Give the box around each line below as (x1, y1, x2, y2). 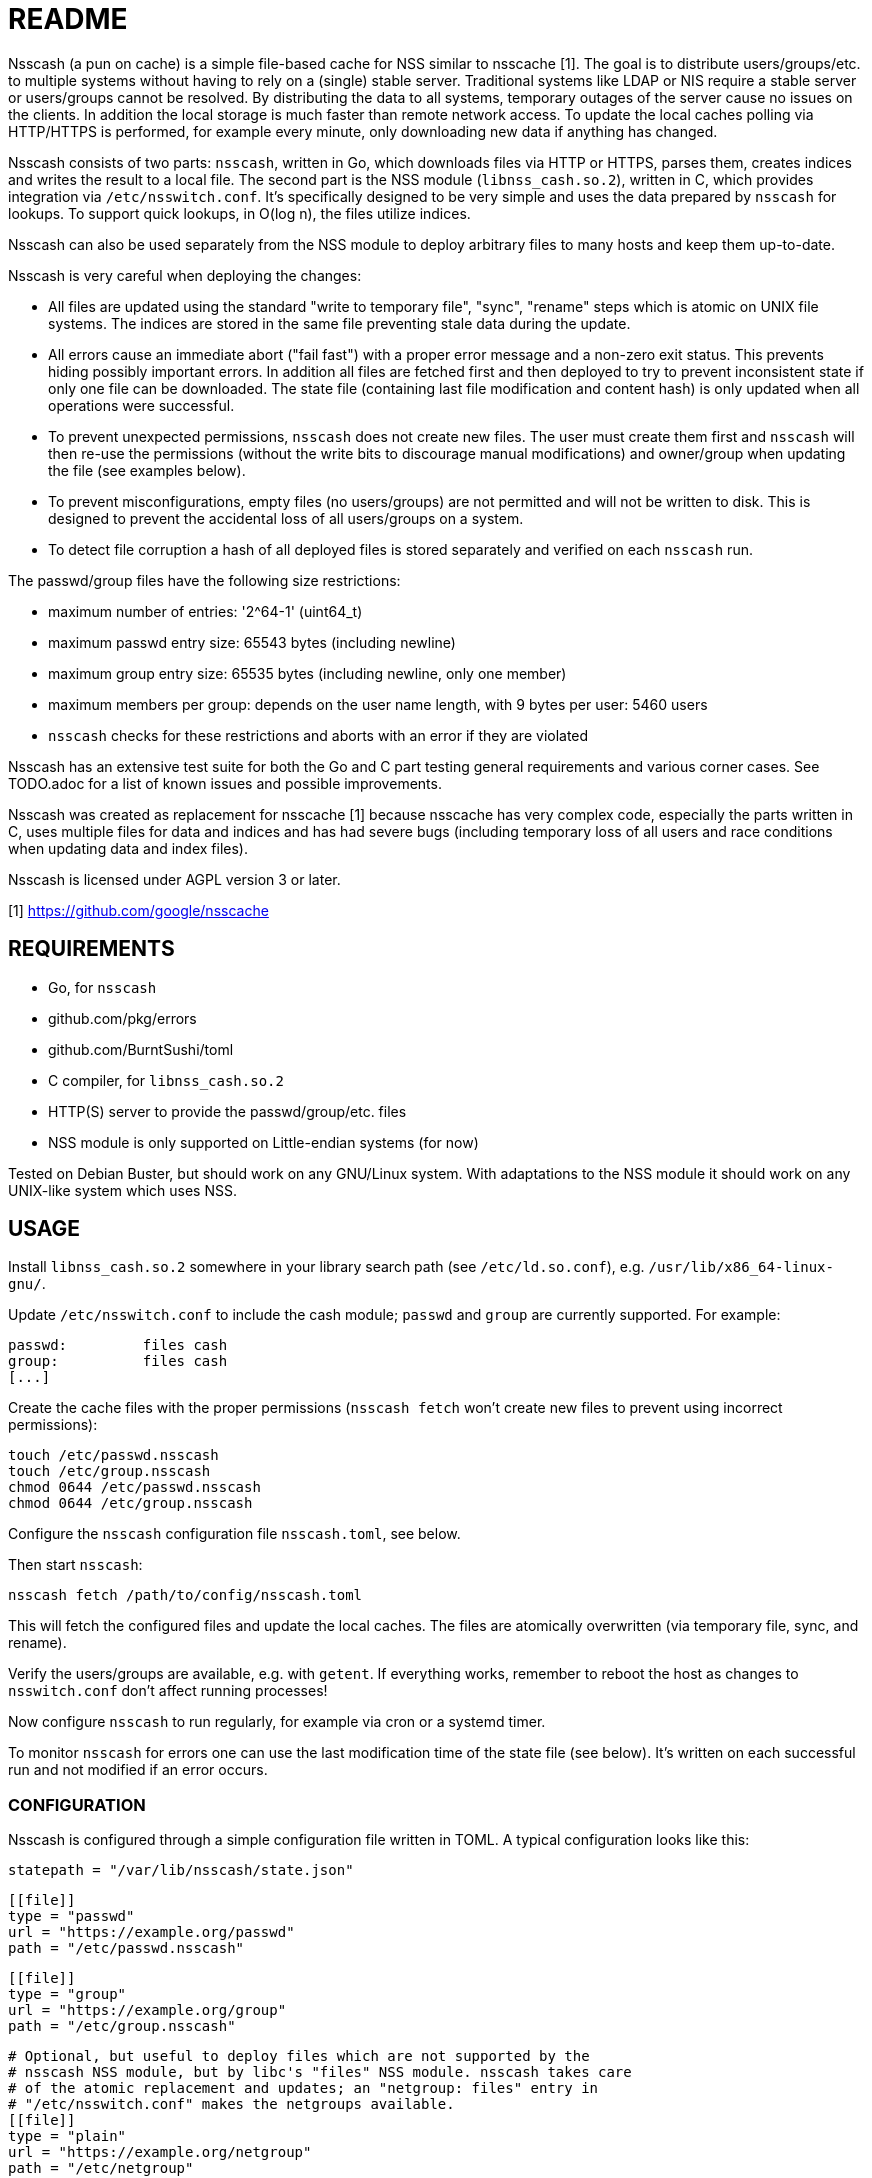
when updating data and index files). (8, 839, 248, 857)
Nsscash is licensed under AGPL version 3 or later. (8, 870, 341, 888)
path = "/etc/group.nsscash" (8, 2018, 236, 2035)
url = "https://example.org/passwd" (8, 1924, 295, 1941)
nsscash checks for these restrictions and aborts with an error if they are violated (48, 726, 589, 744)
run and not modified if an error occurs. (8, 1761, 268, 1779)
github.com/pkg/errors (48, 1009, 197, 1027)
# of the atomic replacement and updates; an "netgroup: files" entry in (8, 2080, 599, 2097)
